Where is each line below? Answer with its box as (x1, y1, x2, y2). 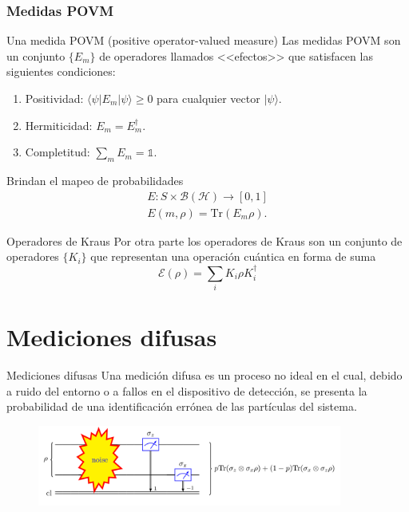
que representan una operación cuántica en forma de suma (90, 248, 376, 265)
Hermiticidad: (25, 116, 93, 133)
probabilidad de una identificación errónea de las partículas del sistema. (6, 398, 357, 415)
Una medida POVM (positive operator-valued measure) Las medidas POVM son (6, 32, 401, 49)
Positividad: (25, 90, 84, 106)
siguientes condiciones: (6, 63, 116, 80)
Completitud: (25, 144, 90, 160)
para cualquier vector (157, 90, 260, 106)
